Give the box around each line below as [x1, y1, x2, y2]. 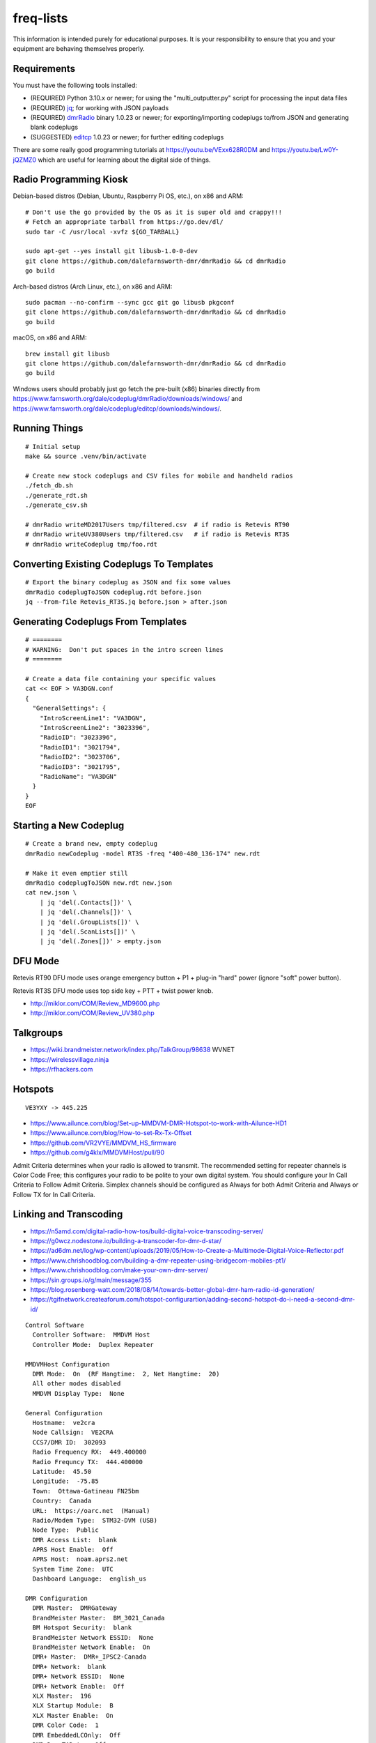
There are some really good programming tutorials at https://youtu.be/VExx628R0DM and [13, 146, 271, 154]
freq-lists [13, 10, 68, 26]
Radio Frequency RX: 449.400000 [32, 1448, 147, 1456]
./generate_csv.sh [25, 501, 88, 509]
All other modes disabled [32, 1380, 121, 1387]
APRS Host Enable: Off [32, 1546, 114, 1554]
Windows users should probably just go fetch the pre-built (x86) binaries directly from [13, 384, 260, 393]
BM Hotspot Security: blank [32, 1624, 132, 1631]
